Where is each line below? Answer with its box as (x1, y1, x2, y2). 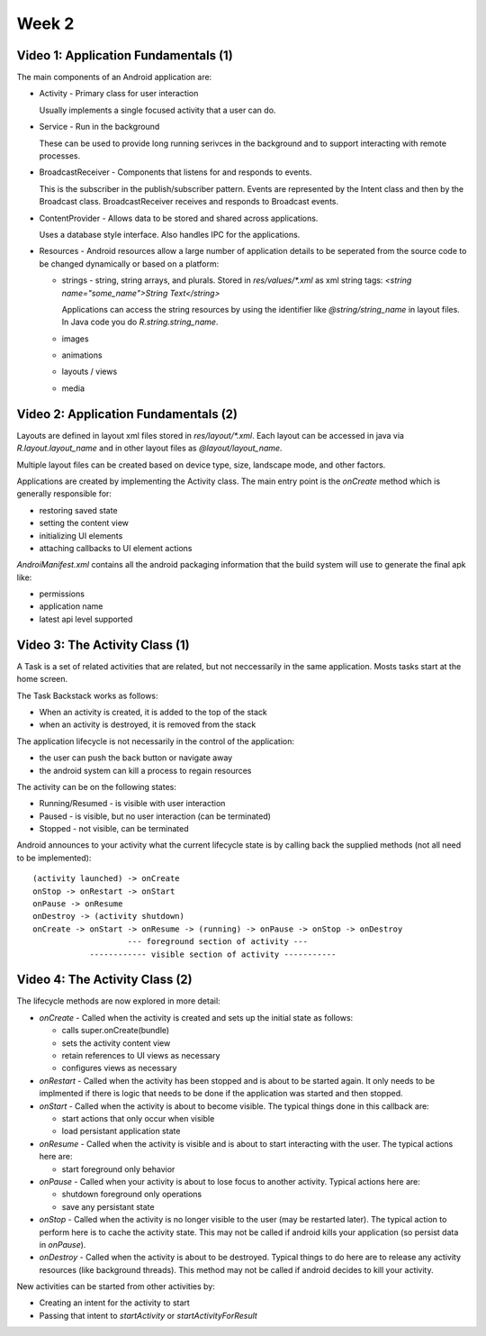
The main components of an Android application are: (16, 72, 212, 83)
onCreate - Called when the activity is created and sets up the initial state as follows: (39, 1012, 354, 1022)
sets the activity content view (61, 1037, 171, 1049)
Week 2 (16, 14, 75, 33)
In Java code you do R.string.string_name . (61, 316, 219, 328)
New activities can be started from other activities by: (16, 1281, 215, 1292)
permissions (39, 588, 85, 599)
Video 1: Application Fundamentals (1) (16, 48, 233, 63)
